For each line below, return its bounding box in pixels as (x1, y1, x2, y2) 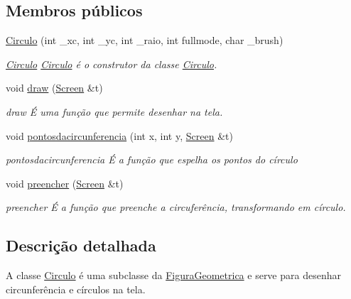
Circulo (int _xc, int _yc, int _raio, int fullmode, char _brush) (6, 33, 283, 48)
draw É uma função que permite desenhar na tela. (6, 104, 223, 119)
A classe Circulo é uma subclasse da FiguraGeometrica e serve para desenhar (6, 268, 341, 283)
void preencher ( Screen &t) (6, 175, 124, 190)
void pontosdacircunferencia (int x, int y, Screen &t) (6, 128, 233, 143)
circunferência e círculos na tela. (6, 281, 146, 296)
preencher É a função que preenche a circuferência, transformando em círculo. (6, 200, 346, 214)
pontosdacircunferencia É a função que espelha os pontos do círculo (6, 152, 298, 167)
